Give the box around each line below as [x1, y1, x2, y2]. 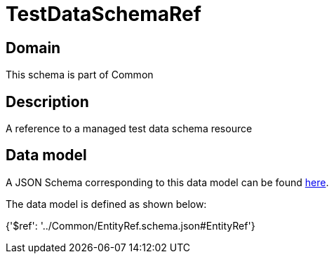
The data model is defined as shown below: [6, 197, 207, 210]
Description [6, 92, 89, 111]
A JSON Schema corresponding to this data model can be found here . [6, 176, 329, 188]
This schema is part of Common [6, 69, 154, 81]
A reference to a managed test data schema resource [6, 122, 253, 135]
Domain [6, 38, 61, 57]
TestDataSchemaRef [6, 2, 201, 26]
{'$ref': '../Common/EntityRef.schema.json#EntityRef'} [6, 219, 255, 232]
